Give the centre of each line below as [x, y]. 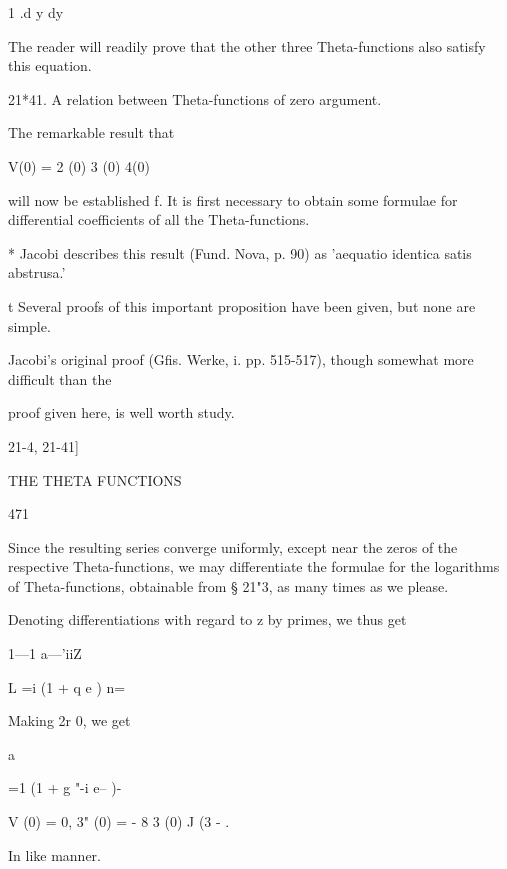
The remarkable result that [91, 132]
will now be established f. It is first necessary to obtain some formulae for [233, 199]
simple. [29, 325]
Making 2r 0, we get [69, 720]
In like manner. [54, 854]
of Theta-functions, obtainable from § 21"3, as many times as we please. [228, 585]
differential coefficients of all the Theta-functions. [159, 219]
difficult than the [60, 378]
